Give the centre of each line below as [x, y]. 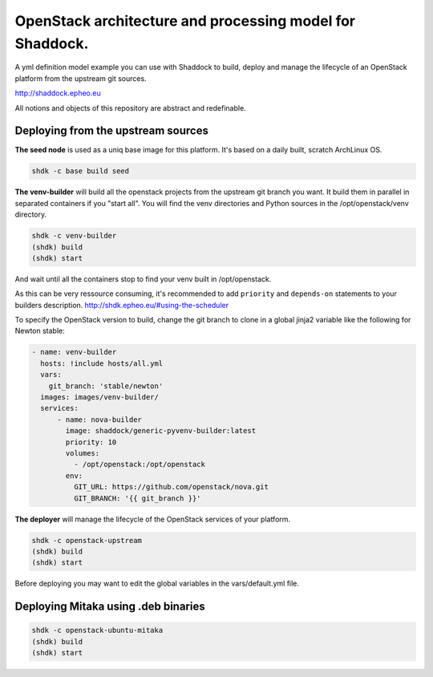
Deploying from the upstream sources [111, 131]
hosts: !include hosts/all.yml [102, 363]
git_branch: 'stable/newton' [106, 386]
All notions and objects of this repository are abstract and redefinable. [130, 107]
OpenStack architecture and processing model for [185, 21]
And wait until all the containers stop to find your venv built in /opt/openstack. [143, 279]
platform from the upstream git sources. [81, 78]
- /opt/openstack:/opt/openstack [140, 464]
